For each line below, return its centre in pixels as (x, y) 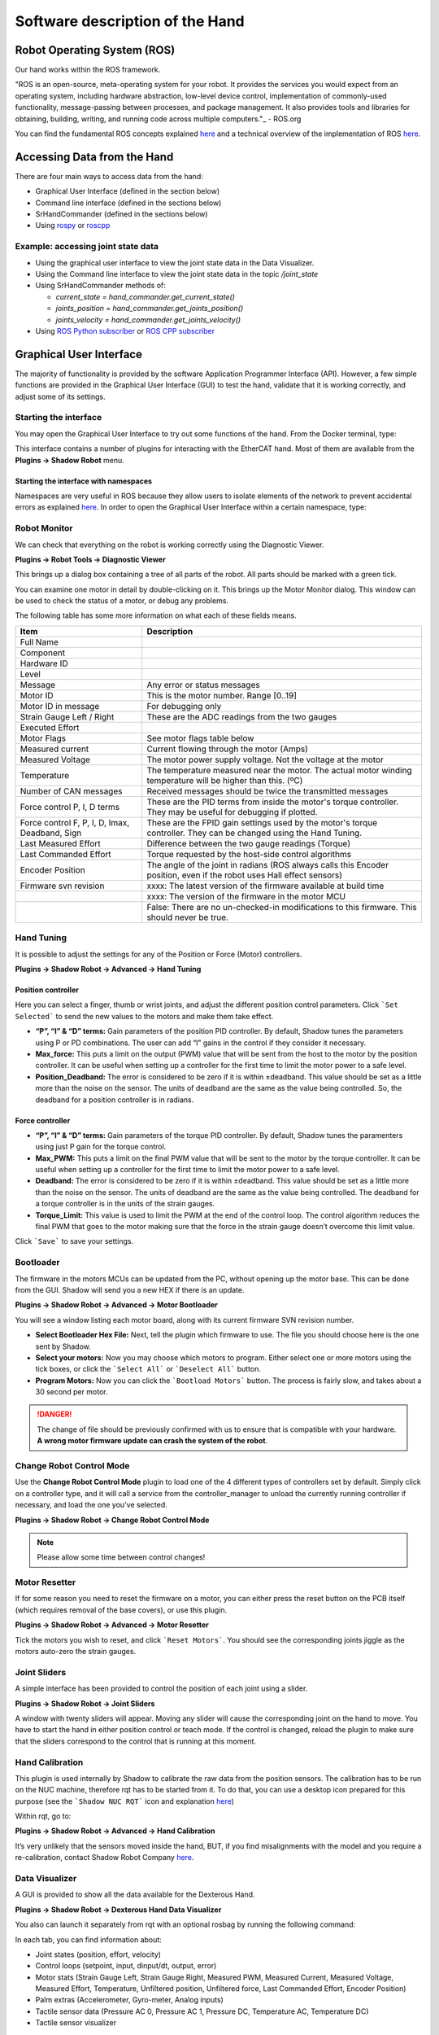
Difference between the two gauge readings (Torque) (249, 843)
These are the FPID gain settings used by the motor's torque (262, 822)
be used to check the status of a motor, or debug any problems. (122, 601)
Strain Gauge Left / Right (67, 716)
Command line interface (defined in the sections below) (128, 203)
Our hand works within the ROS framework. (88, 70)
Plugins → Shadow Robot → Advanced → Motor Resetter (112, 1625)
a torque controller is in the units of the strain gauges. (125, 1204)
